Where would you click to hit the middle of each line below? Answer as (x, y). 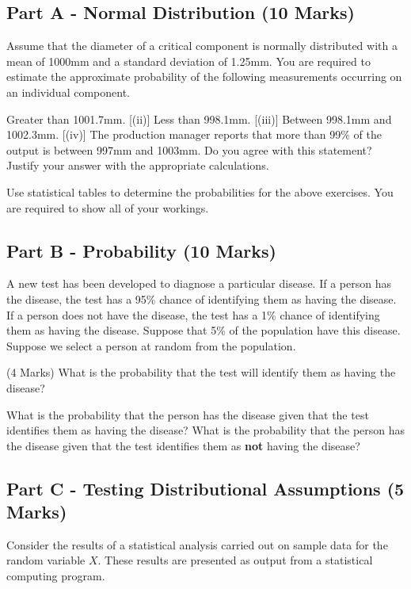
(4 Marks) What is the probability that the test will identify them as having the (201, 372)
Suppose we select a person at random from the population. (151, 345)
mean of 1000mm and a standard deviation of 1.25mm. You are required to (188, 61)
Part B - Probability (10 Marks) (141, 250)
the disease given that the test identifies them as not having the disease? (183, 445)
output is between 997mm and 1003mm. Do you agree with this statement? (189, 149)
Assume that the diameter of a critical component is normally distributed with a (202, 46)
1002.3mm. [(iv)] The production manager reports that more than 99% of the (194, 134)
